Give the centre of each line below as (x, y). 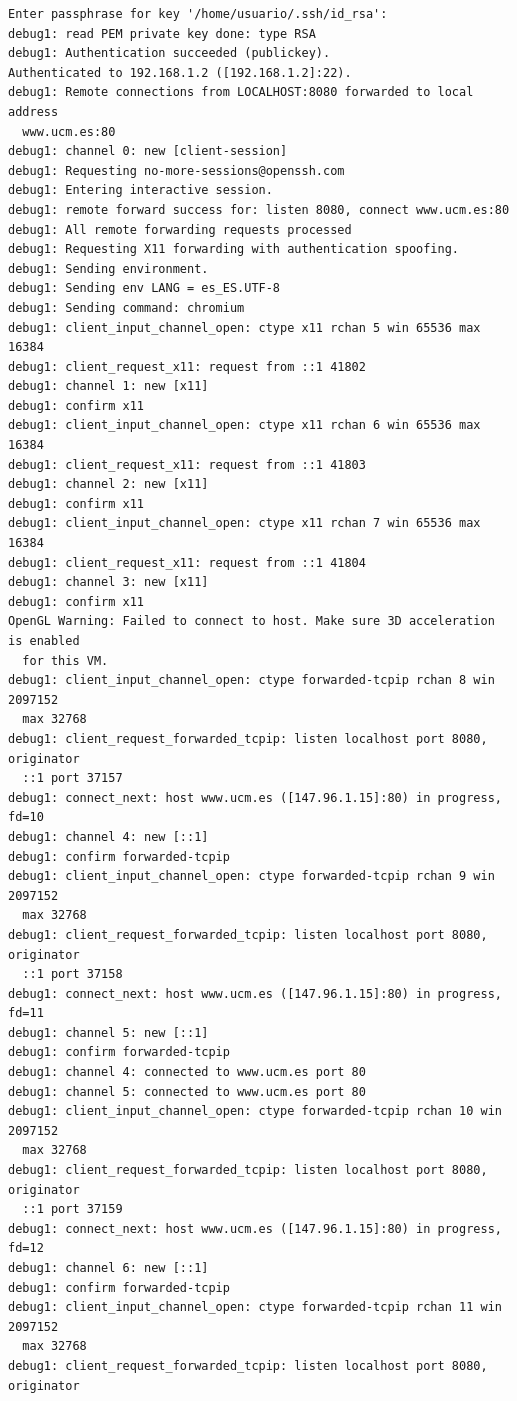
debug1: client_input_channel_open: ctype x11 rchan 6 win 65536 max (244, 425)
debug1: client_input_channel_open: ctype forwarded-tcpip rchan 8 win (251, 680)
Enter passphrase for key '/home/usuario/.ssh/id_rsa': (198, 14)
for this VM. (65, 660)
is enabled (44, 641)
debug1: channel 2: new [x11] (108, 484)
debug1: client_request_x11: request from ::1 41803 (187, 464)
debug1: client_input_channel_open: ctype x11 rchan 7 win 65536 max (244, 523)
